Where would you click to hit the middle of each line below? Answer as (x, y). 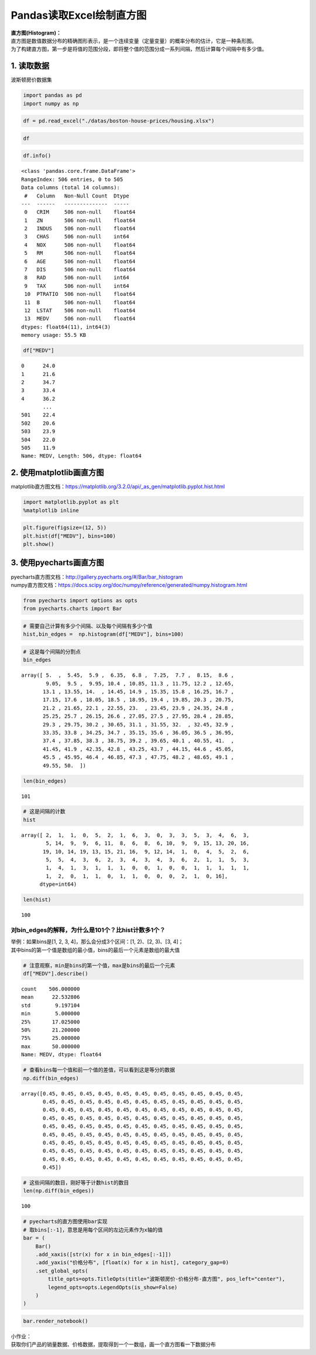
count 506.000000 (51, 989)
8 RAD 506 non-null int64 (77, 278)
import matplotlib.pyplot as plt (71, 502)
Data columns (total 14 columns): (71, 188)
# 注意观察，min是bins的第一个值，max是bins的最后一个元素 (99, 965)
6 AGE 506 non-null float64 (80, 261)
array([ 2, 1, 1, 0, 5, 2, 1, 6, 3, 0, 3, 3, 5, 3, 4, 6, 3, (135, 835)
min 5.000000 (51, 1014)
